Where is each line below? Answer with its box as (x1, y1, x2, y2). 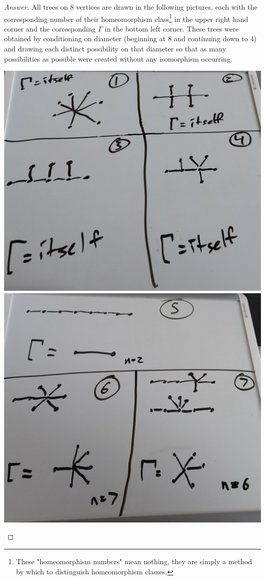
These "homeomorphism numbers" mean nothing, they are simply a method (16, 556, 252, 566)
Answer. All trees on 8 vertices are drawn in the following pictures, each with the (4, 2, 258, 12)
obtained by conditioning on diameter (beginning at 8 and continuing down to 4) (4, 33, 257, 44)
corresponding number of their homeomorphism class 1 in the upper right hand (4, 12, 248, 24)
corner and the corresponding (4, 23, 96, 34)
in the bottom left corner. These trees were (104, 23, 239, 34)
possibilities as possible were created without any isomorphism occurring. (4, 53, 233, 64)
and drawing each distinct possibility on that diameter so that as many (4, 43, 226, 54)
